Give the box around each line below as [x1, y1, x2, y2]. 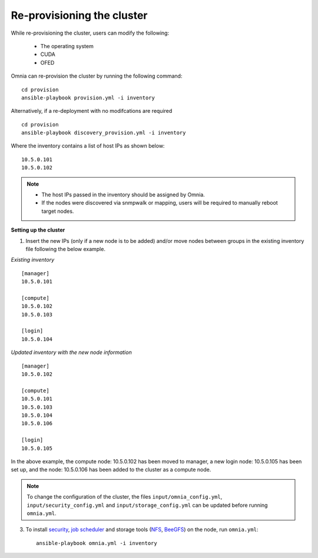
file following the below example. [25, 245, 106, 252]
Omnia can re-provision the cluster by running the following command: [11, 72, 183, 79]
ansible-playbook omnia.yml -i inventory [36, 540, 157, 546]
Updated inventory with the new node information [11, 349, 132, 356]
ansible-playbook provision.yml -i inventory [21, 94, 155, 101]
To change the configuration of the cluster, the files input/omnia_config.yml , [26, 493, 223, 500]
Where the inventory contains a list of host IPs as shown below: [11, 142, 165, 149]
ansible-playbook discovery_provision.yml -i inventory [21, 129, 186, 136]
